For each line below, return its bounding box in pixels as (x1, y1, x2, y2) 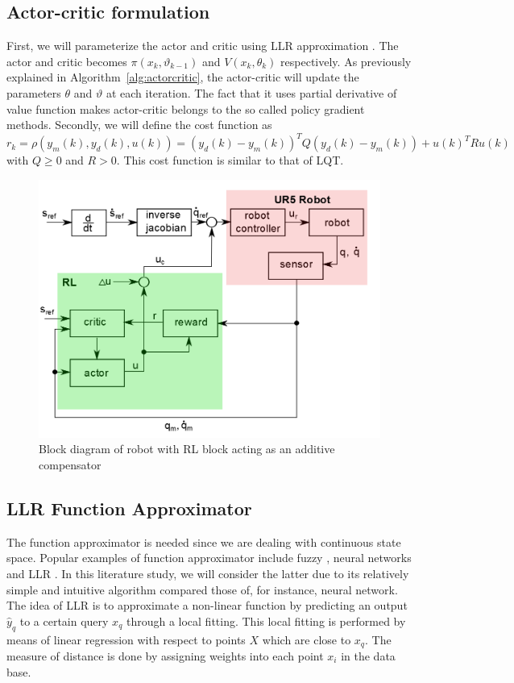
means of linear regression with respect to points (6, 631, 246, 648)
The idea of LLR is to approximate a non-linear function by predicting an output (6, 597, 408, 614)
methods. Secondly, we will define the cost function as (6, 116, 272, 133)
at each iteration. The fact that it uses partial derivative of (106, 84, 397, 101)
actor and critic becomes (6, 52, 127, 69)
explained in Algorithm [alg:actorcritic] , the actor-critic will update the (6, 69, 359, 85)
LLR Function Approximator (6, 495, 252, 520)
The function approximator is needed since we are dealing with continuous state (6, 533, 401, 550)
